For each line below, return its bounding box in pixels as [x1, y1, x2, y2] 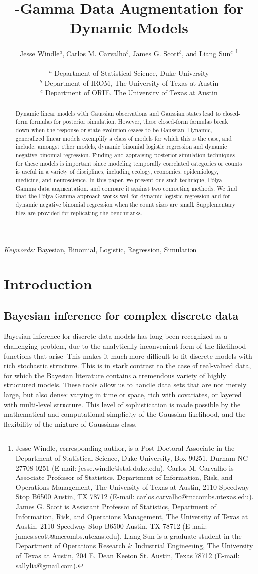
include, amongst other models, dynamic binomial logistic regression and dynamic [15, 142, 227, 151]
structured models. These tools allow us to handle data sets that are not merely [4, 380, 247, 390]
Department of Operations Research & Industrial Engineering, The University [15, 540, 253, 551]
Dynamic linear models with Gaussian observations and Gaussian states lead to [15, 109, 221, 117]
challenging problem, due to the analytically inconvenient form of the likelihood [4, 341, 246, 351]
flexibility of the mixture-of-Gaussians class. [4, 418, 137, 429]
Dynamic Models [70, 17, 188, 38]
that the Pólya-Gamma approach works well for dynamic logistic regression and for [15, 192, 230, 200]
